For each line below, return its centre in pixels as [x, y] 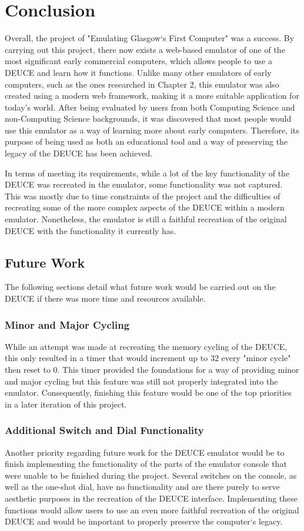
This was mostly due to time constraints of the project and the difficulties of [143, 196]
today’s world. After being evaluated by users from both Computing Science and [150, 107]
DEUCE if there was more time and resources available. [105, 298]
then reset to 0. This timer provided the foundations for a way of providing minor [152, 370]
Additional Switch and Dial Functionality [104, 430]
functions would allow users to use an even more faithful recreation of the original [152, 510]
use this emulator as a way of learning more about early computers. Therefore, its [152, 130]
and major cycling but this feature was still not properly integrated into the [141, 381]
